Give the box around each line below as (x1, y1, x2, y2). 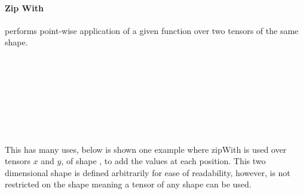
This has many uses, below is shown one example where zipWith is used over (5, 143, 287, 155)
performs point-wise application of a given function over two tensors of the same (5, 24, 299, 36)
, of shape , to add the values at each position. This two (61, 155, 266, 167)
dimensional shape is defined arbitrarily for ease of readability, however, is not (5, 166, 290, 178)
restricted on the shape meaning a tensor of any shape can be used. (5, 178, 252, 190)
